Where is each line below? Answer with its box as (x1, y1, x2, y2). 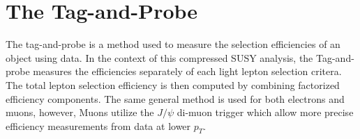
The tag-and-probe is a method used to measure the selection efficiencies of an (6, 37, 340, 51)
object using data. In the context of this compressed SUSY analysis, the (6, 50, 313, 65)
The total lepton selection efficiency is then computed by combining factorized (6, 77, 340, 92)
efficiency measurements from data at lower (6, 118, 191, 133)
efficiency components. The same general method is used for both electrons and (6, 91, 345, 106)
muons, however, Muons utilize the (6, 105, 154, 120)
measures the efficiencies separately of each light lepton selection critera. (33, 64, 342, 79)
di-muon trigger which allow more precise (177, 105, 354, 120)
